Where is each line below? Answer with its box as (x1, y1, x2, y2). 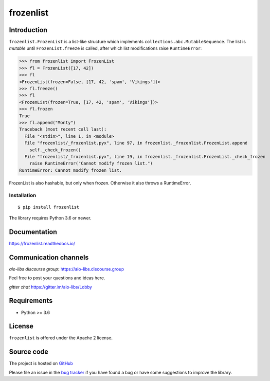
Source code (9, 348, 49, 356)
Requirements (9, 297, 53, 305)
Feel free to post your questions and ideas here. (9, 275, 106, 281)
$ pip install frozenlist (18, 204, 80, 210)
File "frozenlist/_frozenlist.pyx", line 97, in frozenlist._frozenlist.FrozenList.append (24, 140, 248, 146)
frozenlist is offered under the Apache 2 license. (9, 335, 113, 341)
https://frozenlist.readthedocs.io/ (9, 240, 75, 246)
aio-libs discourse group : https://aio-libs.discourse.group (9, 266, 124, 272)
